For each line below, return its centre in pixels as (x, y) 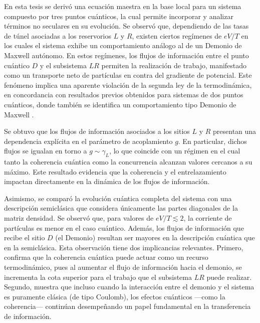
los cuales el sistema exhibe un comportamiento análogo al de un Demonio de (123, 45)
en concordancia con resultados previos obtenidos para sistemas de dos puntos (124, 95)
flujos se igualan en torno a (46, 151)
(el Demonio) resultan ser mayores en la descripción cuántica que (155, 237)
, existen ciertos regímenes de (177, 35)
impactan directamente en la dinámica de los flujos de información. (107, 181)
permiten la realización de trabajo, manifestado (174, 65)
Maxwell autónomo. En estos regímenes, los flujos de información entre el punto (126, 55)
